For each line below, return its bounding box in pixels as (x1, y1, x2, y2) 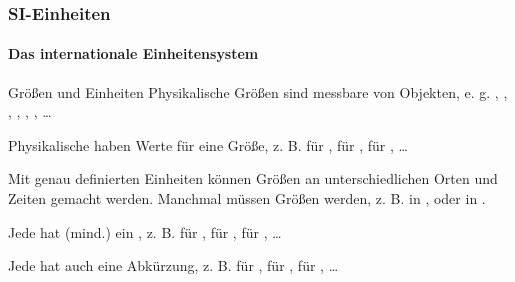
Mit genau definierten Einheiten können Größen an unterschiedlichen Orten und (8, 168, 498, 189)
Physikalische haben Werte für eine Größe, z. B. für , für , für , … (8, 134, 408, 155)
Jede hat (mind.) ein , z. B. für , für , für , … (8, 221, 282, 242)
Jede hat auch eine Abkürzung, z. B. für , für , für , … (8, 255, 339, 276)
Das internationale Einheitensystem (8, 43, 259, 64)
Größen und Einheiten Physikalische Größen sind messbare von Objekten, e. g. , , (8, 81, 508, 102)
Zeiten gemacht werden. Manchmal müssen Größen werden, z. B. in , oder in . (8, 188, 486, 209)
